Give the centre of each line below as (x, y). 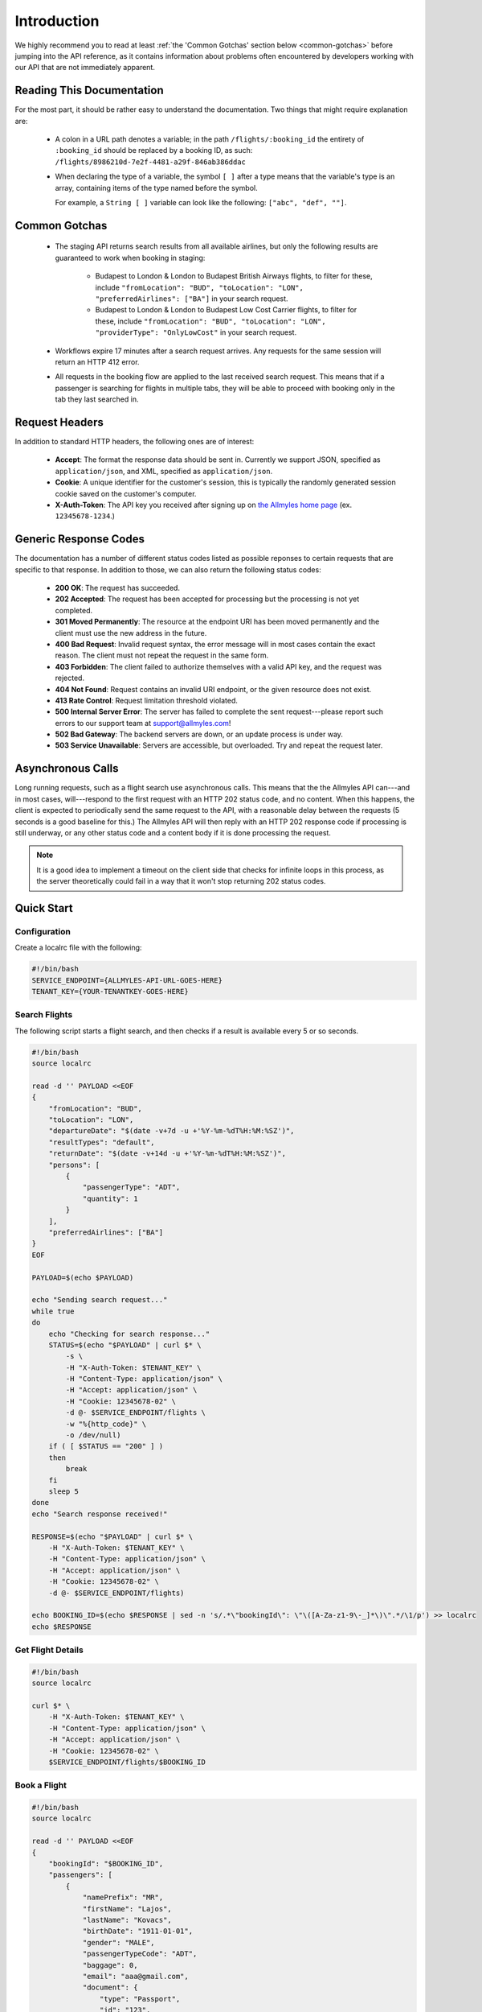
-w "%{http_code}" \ (106, 1424)
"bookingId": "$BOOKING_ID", (106, 1864)
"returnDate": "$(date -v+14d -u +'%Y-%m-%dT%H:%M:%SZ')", (167, 1154)
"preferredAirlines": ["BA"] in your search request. (192, 299)
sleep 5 (64, 1491)
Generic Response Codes (80, 539)
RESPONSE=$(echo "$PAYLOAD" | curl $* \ (112, 1536)
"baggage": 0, (110, 1965)
